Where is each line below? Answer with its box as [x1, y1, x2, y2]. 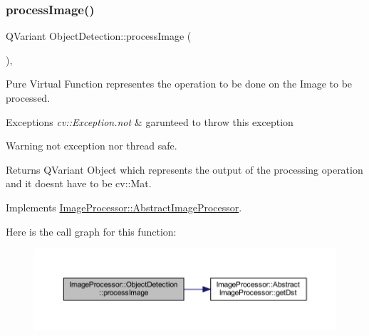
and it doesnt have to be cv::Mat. [6, 176, 152, 191]
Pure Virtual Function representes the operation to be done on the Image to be [6, 76, 353, 91]
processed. [6, 90, 51, 105]
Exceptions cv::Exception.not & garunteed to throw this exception [6, 114, 293, 129]
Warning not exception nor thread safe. [6, 138, 177, 153]
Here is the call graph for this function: [6, 224, 177, 238]
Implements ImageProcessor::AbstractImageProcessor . [6, 199, 242, 214]
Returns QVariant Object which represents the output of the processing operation [6, 162, 363, 177]
